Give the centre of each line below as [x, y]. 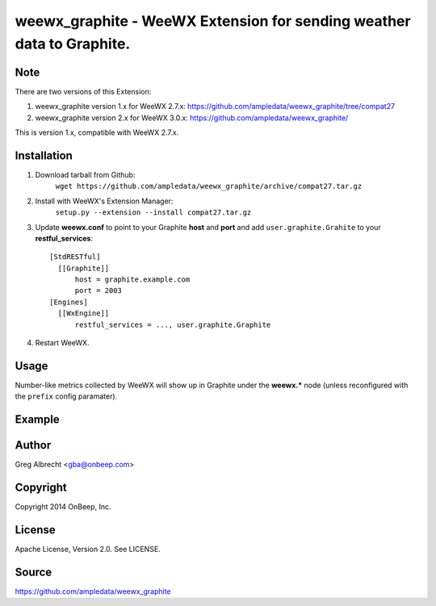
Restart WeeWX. [62, 343]
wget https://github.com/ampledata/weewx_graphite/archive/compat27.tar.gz [209, 186]
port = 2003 [99, 291]
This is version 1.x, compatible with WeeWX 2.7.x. [97, 132]
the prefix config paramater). [66, 396]
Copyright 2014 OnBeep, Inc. [63, 507]
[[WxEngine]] [84, 313]
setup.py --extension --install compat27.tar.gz [153, 213]
